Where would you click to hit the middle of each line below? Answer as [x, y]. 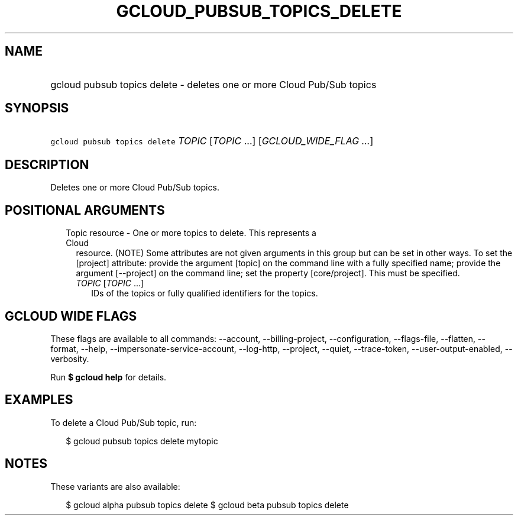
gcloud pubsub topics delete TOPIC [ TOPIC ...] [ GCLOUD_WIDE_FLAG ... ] [212, 141]
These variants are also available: [115, 486]
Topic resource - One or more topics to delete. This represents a [191, 233]
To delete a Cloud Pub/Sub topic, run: [124, 422]
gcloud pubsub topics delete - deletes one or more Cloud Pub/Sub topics [213, 84]
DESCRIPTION [47, 164]
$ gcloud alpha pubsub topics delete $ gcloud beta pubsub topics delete [207, 505]
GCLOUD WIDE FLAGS [71, 316]
